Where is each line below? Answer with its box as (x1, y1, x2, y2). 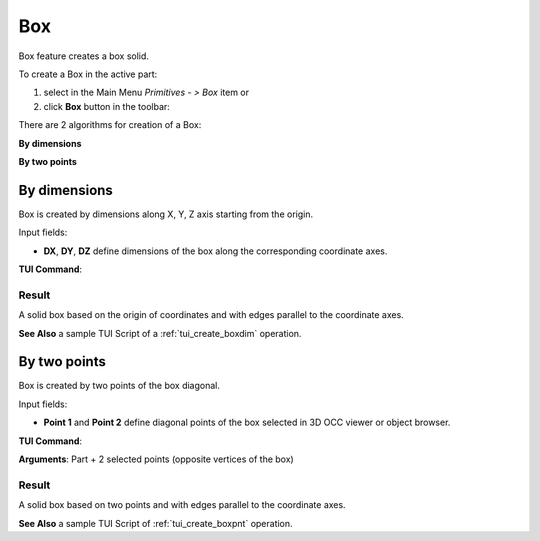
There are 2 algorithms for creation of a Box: (18, 119, 202, 131)
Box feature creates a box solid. (18, 50, 150, 62)
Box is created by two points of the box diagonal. (18, 380, 220, 392)
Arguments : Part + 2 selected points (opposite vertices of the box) (18, 453, 294, 465)
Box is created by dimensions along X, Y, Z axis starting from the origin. (18, 208, 314, 220)
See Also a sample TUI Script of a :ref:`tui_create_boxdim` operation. (18, 327, 302, 339)
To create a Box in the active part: (18, 68, 158, 80)
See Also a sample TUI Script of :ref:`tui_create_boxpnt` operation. (18, 517, 294, 529)
